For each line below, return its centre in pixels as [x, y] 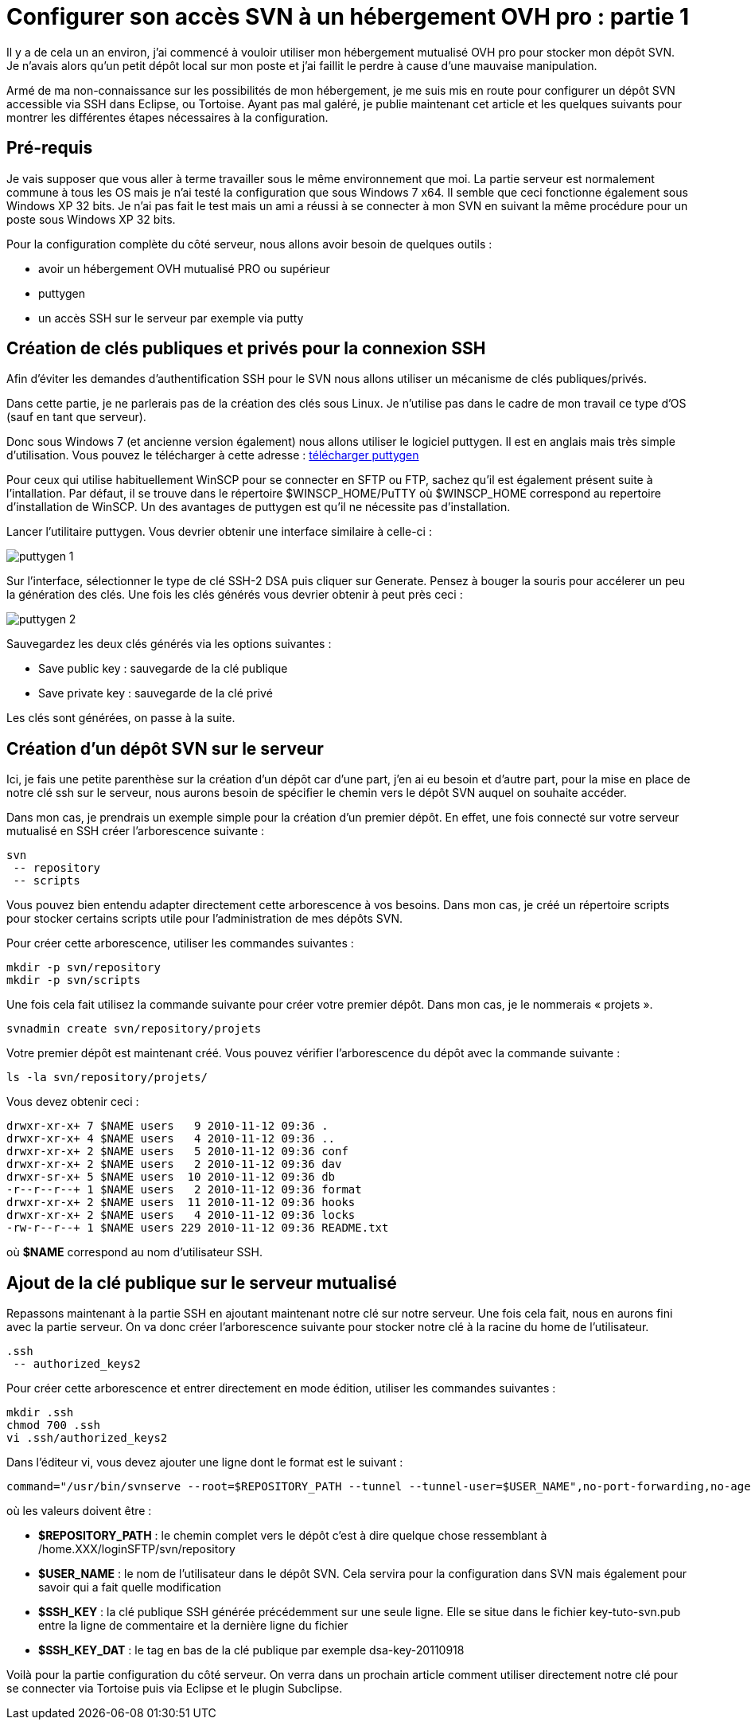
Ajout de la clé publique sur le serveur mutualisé [202, 1283]
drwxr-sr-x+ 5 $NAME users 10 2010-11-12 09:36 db [171, 1177]
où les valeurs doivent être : [79, 1511]
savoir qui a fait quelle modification [130, 1587]
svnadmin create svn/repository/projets [134, 1029]
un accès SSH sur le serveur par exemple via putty [171, 318]
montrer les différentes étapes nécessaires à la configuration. [167, 117]
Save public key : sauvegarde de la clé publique [163, 669]
